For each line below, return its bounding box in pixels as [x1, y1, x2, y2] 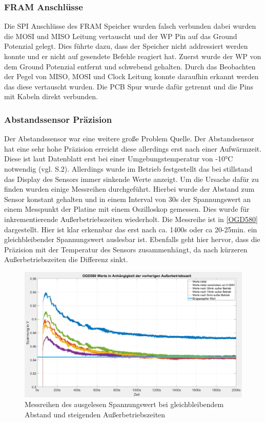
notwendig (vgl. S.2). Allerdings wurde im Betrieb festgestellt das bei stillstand [4, 163, 253, 174]
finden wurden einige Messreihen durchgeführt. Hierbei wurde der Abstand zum [4, 183, 255, 194]
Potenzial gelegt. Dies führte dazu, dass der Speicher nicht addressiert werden [4, 41, 248, 51]
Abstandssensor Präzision [4, 113, 112, 125]
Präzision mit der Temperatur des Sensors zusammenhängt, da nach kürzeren [4, 244, 248, 254]
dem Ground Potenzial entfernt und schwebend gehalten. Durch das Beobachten [4, 61, 256, 71]
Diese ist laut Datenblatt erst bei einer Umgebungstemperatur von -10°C [4, 153, 233, 164]
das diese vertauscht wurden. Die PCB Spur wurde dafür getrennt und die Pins [4, 81, 253, 91]
